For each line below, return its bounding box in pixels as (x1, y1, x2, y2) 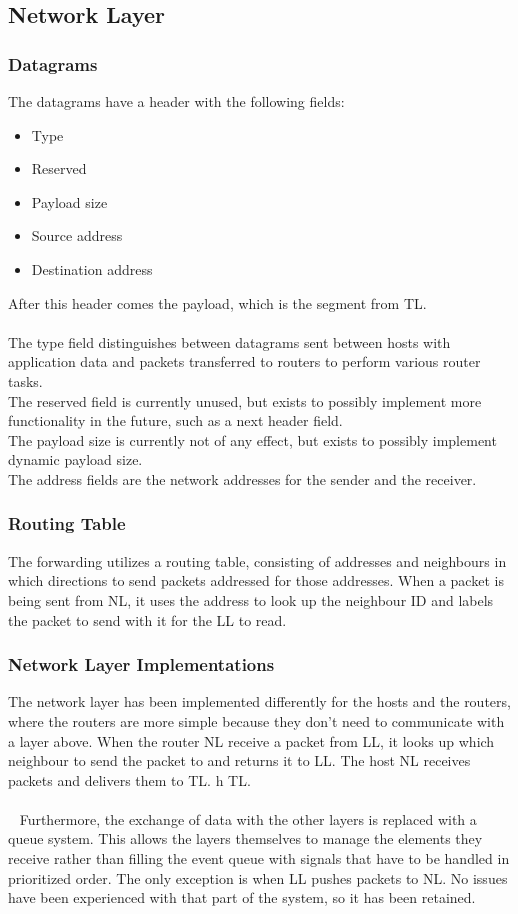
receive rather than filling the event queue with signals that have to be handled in (8, 848, 510, 869)
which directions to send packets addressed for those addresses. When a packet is (8, 570, 504, 591)
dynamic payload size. (8, 449, 143, 470)
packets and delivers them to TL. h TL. (8, 769, 251, 790)
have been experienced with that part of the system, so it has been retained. (8, 887, 476, 908)
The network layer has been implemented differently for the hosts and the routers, (8, 691, 511, 712)
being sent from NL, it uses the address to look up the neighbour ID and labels (8, 589, 494, 610)
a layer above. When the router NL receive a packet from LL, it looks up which (8, 730, 495, 751)
